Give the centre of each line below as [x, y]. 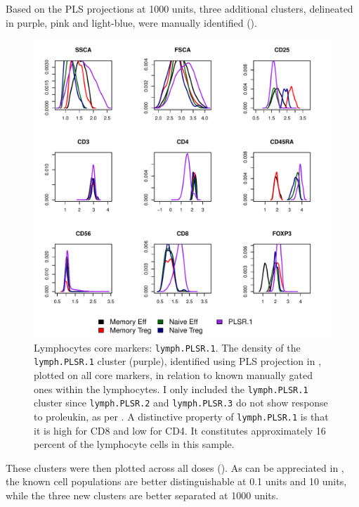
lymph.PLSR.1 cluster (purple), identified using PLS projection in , [178, 361]
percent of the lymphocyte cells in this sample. [134, 444]
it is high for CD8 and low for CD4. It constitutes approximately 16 [180, 430]
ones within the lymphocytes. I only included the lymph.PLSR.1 [171, 389]
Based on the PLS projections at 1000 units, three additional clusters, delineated [179, 8]
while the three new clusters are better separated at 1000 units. [142, 495]
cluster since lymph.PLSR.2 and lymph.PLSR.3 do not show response [181, 403]
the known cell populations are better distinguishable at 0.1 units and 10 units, [176, 481]
